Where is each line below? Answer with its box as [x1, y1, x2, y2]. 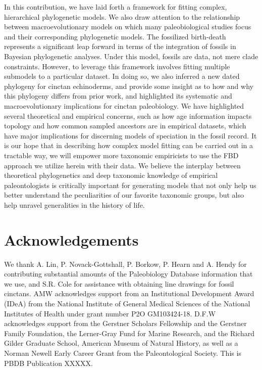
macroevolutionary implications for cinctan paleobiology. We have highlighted [4, 100, 244, 111]
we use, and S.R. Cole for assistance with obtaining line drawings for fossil [4, 278, 234, 289]
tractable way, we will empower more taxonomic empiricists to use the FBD [4, 150, 239, 160]
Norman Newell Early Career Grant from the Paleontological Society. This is [4, 347, 241, 358]
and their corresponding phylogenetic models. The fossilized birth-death [4, 31, 226, 41]
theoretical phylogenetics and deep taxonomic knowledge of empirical [4, 170, 218, 180]
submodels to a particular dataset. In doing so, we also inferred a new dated [4, 71, 240, 81]
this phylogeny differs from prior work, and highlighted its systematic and [4, 90, 232, 101]
